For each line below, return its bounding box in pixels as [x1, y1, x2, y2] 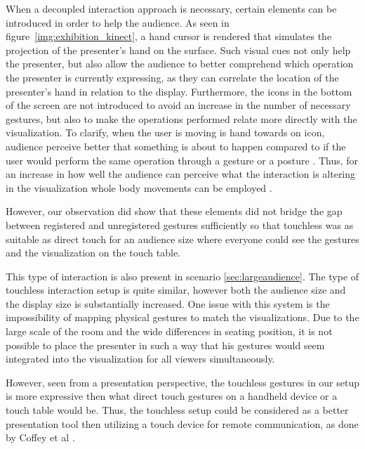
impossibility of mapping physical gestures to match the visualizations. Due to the [6, 310, 359, 325]
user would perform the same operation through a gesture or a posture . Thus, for [6, 152, 359, 167]
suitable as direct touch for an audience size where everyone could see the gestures [6, 231, 359, 246]
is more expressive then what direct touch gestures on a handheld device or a [6, 389, 338, 403]
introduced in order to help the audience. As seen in [6, 15, 230, 30]
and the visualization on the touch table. [6, 245, 180, 260]
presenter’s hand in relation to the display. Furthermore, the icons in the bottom [6, 84, 352, 98]
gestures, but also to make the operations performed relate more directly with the [6, 111, 357, 126]
